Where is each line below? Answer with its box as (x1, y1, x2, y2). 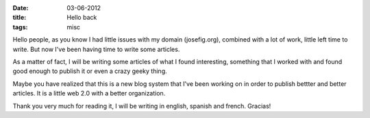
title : (12, 14, 27, 22)
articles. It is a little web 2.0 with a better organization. (12, 89, 166, 98)
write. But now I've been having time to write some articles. (12, 45, 180, 53)
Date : (12, 4, 29, 12)
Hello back (66, 14, 97, 22)
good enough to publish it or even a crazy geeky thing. (12, 67, 167, 75)
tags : (12, 23, 28, 31)
